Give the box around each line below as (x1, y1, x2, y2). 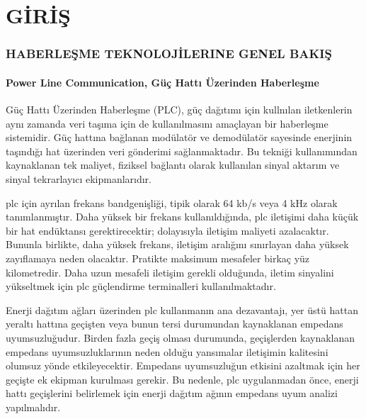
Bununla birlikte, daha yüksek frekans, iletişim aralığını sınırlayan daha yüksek (6, 237, 349, 252)
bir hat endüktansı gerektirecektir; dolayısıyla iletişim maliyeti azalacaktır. (6, 223, 329, 238)
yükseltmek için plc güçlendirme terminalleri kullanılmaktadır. (6, 279, 276, 294)
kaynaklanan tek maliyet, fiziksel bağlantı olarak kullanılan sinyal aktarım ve (6, 157, 340, 172)
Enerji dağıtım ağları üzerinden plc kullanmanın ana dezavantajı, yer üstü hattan (6, 302, 358, 317)
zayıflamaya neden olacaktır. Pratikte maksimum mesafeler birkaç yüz (6, 250, 310, 265)
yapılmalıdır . (6, 399, 61, 414)
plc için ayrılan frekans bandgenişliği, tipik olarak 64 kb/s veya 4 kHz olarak (6, 195, 338, 210)
